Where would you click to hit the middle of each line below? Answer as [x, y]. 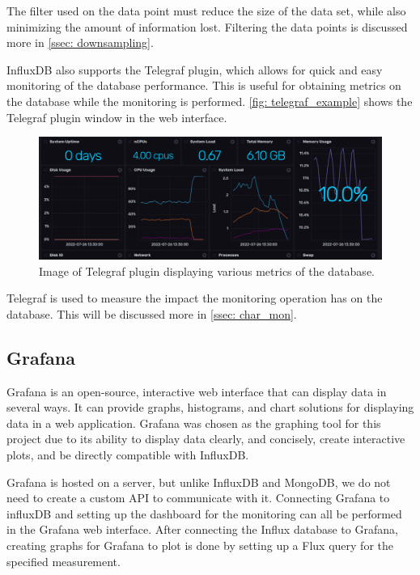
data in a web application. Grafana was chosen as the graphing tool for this [194, 423]
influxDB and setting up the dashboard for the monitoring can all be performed [204, 513]
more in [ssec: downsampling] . [80, 42]
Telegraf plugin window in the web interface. [117, 117]
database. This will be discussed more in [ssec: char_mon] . [152, 313]
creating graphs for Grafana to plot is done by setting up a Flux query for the [200, 545]
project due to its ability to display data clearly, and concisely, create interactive [206, 439]
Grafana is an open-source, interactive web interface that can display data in [197, 391]
